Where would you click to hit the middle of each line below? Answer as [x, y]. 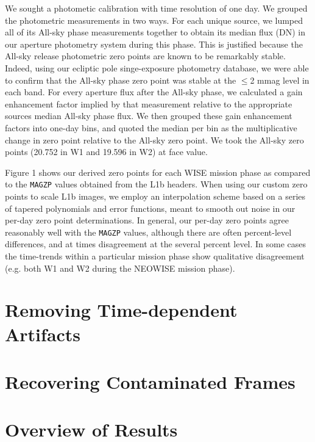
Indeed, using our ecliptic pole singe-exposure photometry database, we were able [157, 67]
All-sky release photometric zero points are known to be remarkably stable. [145, 56]
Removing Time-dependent [121, 310]
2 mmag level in [280, 80]
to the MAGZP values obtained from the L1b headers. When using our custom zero [156, 184]
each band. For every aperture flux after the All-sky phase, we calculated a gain [154, 92]
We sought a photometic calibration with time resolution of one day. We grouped [156, 8]
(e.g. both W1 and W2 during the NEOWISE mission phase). [120, 268]
